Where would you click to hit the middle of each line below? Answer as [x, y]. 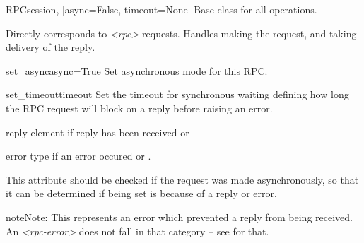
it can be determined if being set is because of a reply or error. [141, 193]
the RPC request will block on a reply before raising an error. [139, 108]
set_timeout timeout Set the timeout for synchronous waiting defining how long [177, 94]
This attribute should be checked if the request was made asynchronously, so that [182, 179]
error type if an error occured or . [78, 156]
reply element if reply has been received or [98, 132]
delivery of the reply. [51, 47]
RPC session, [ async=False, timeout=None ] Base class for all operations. [162, 9]
